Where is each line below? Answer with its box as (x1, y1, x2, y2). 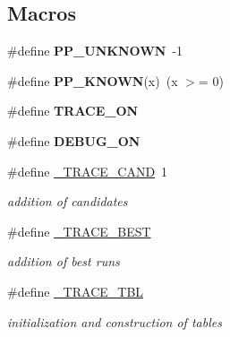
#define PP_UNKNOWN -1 (7, 41, 183, 60)
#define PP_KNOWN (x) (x (7, 71, 178, 90)
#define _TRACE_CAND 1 (7, 161, 168, 180)
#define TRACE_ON (7, 101, 139, 120)
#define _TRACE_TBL (7, 281, 144, 300)
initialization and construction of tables (7, 312, 222, 331)
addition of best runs (7, 252, 120, 271)
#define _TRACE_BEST (7, 221, 151, 240)
